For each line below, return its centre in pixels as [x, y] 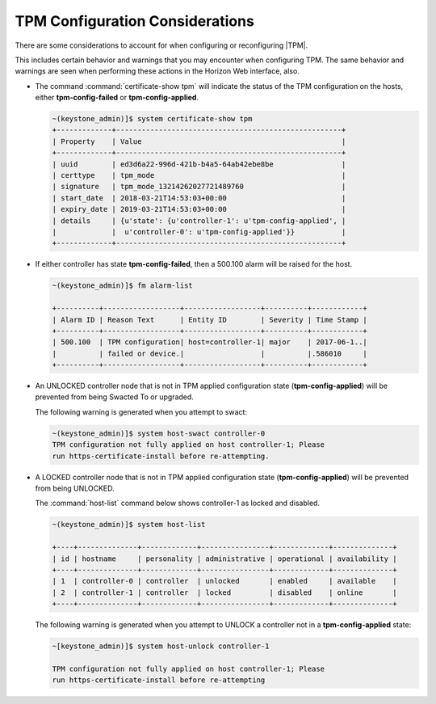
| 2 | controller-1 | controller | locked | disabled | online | [224, 592]
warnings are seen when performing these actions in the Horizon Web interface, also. [157, 71]
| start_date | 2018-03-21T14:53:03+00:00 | [199, 198]
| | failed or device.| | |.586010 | [210, 353]
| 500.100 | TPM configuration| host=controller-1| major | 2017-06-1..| [210, 342]
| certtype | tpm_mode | [199, 175]
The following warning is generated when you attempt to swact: [141, 411]
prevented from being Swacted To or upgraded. [114, 397]
